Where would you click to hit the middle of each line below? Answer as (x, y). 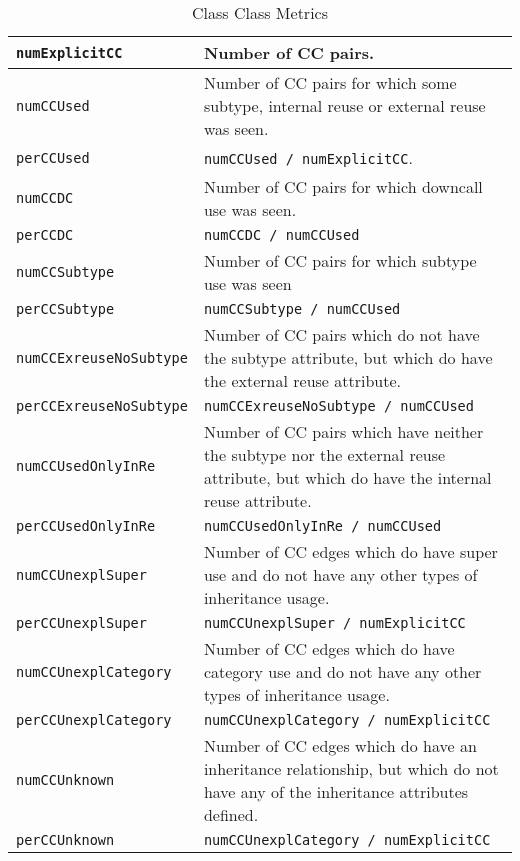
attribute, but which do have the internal (347, 477)
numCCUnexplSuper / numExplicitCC (334, 623)
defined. (231, 814)
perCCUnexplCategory (94, 720)
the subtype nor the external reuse (324, 454)
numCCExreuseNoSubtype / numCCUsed (338, 406)
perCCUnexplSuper (81, 623)
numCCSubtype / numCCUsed (302, 309)
